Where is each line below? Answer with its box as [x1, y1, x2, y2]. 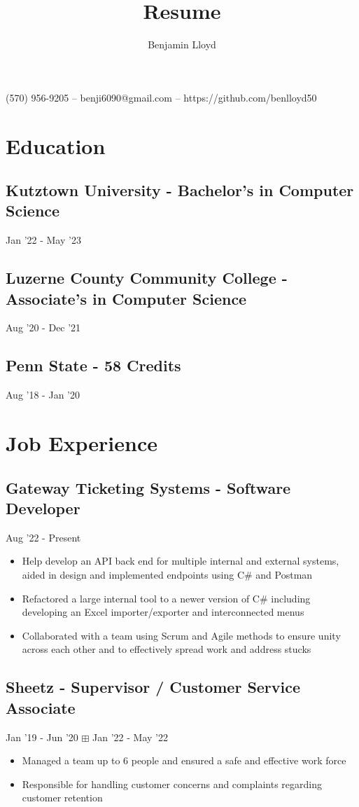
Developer [6, 497, 80, 519]
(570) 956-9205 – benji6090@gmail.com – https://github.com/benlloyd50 [6, 90, 317, 104]
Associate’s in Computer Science [6, 287, 247, 309]
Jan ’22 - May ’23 [6, 233, 81, 247]
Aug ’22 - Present [6, 530, 81, 544]
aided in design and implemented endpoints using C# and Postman [22, 567, 313, 582]
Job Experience [6, 429, 157, 457]
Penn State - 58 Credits [6, 354, 181, 376]
